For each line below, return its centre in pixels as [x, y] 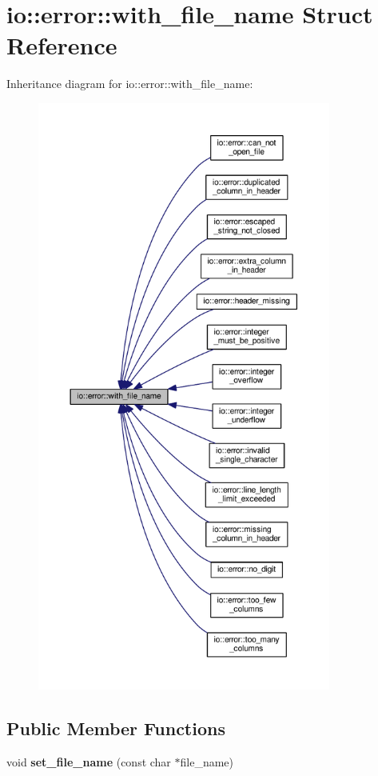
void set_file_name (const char [89, 762]
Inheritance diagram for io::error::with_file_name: [130, 84]
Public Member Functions [116, 728]
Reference [62, 45]
